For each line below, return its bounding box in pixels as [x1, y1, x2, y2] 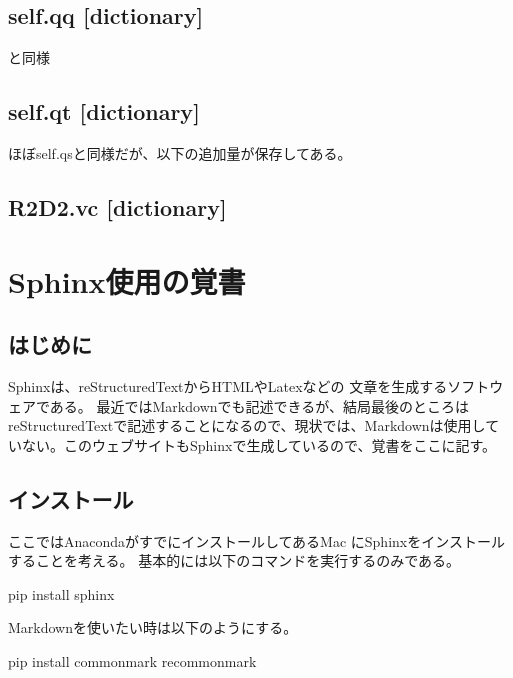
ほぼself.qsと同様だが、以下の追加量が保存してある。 [8, 143, 352, 163]
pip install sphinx [8, 583, 115, 604]
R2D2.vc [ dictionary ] [8, 191, 227, 222]
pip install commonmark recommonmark [8, 650, 257, 671]
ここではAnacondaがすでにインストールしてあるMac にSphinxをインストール [8, 530, 505, 551]
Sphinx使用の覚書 [8, 260, 246, 301]
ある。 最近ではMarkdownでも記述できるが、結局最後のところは [49, 395, 469, 416]
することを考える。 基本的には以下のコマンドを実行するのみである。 [8, 550, 461, 571]
